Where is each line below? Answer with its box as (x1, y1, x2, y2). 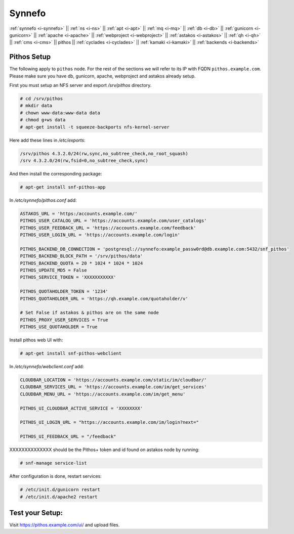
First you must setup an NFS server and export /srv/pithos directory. (9, 82, 152, 88)
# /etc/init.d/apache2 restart (20, 494, 98, 500)
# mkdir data (20, 103, 53, 109)
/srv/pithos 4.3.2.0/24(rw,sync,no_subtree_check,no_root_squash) (20, 151, 188, 156)
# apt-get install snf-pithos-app (20, 184, 106, 190)
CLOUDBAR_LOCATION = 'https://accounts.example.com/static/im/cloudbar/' (20, 377, 207, 383)
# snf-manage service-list (20, 460, 87, 466)
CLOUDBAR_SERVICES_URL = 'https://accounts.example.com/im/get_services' (20, 384, 207, 390)
